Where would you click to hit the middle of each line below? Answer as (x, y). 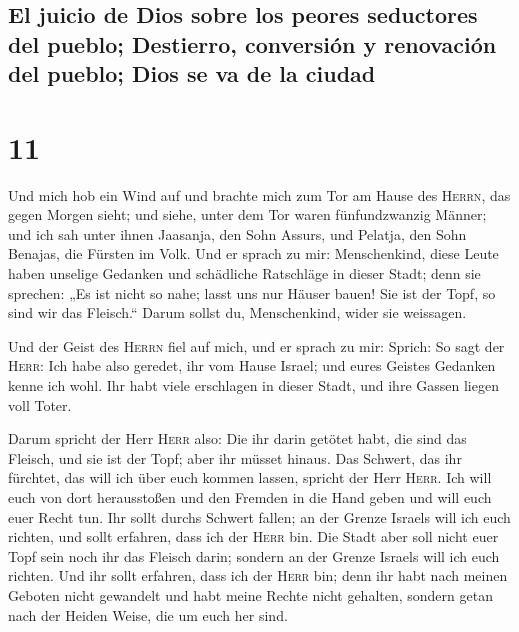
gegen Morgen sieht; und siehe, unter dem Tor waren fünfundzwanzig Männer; (247, 214)
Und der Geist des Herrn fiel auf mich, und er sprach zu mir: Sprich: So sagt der (256, 345)
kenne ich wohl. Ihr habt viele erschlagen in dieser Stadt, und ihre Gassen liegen (253, 385)
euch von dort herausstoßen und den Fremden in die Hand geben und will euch (250, 497)
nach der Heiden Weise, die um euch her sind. (148, 614)
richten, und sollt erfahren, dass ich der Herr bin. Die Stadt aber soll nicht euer (253, 536)
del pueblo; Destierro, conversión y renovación (252, 43)
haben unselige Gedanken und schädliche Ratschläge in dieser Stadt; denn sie (244, 273)
